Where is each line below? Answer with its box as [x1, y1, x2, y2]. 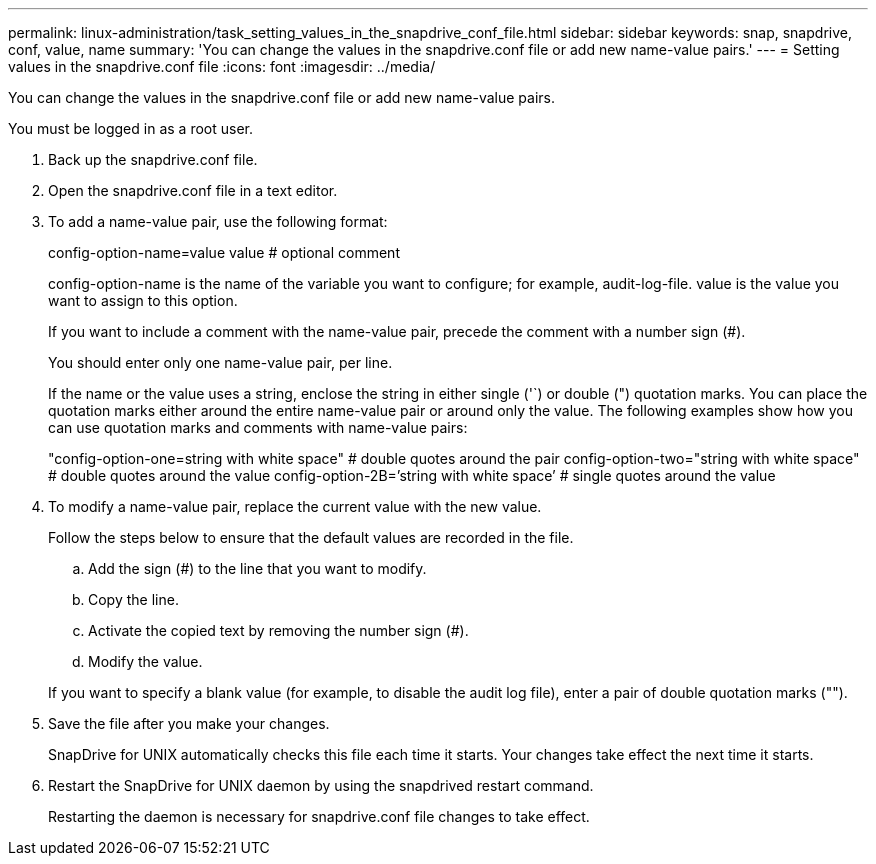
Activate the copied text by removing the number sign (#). [88, 622, 469, 639]
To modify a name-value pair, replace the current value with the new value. [48, 498, 542, 515]
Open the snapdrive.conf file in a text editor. [48, 182, 338, 199]
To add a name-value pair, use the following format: [48, 213, 388, 230]
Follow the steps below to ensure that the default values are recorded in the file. [48, 529, 574, 546]
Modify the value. [88, 653, 203, 670]
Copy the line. [88, 591, 179, 608]
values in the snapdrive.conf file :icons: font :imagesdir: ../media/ [8, 58, 436, 75]
